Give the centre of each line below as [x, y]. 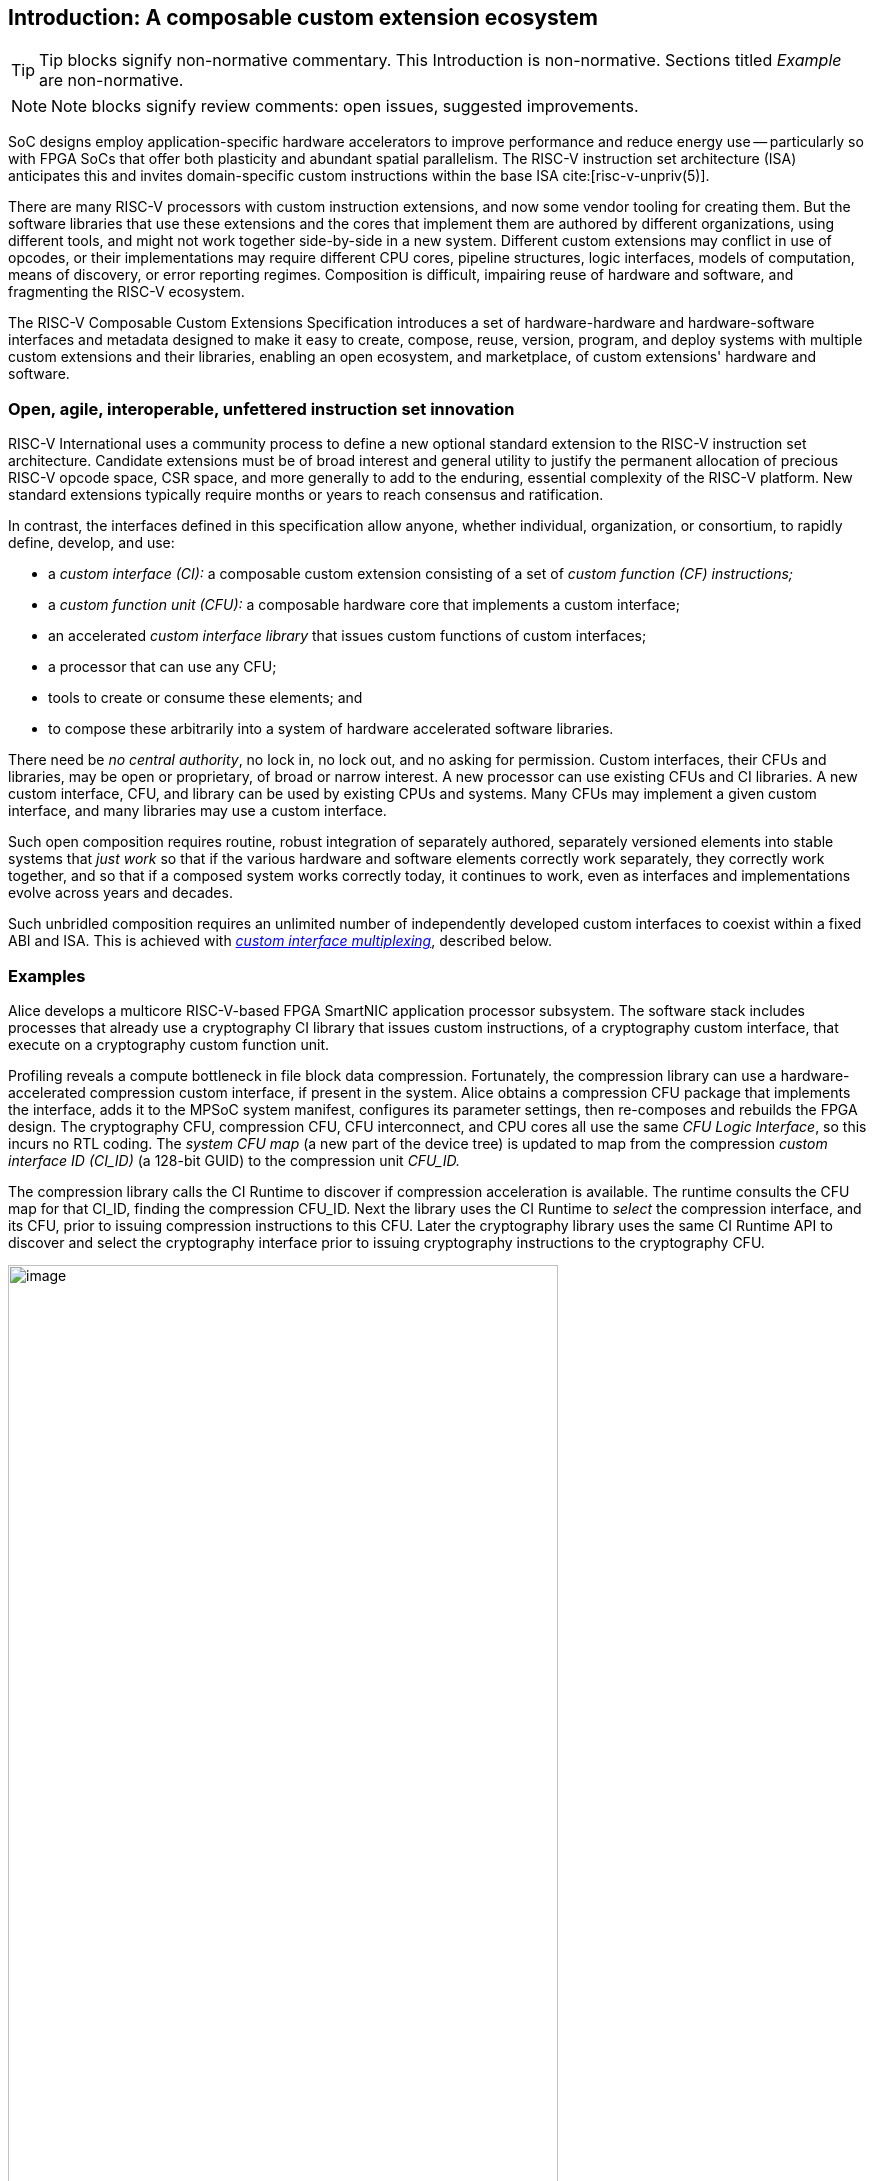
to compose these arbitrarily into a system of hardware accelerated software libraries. [331, 729]
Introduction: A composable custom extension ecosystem [303, 17]
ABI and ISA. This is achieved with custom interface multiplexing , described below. [280, 941]
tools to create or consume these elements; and [205, 698]
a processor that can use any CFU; [162, 667]
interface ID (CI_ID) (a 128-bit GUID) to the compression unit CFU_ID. [234, 1160]
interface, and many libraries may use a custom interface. [197, 811]
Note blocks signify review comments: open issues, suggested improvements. [345, 106]
